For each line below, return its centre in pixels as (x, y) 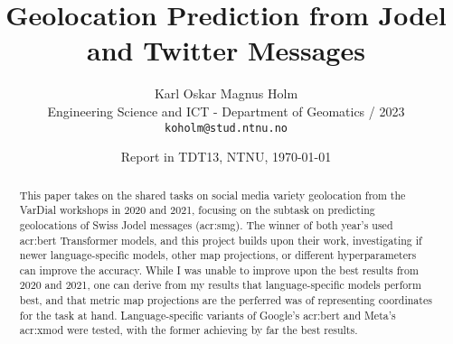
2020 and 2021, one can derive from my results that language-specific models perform (220, 285)
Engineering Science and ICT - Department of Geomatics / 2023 (226, 111)
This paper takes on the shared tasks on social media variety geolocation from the (212, 195)
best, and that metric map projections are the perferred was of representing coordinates (226, 300)
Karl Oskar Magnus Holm (226, 93)
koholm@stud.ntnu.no (226, 128)
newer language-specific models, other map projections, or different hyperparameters (218, 255)
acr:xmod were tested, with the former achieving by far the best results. (189, 330)
